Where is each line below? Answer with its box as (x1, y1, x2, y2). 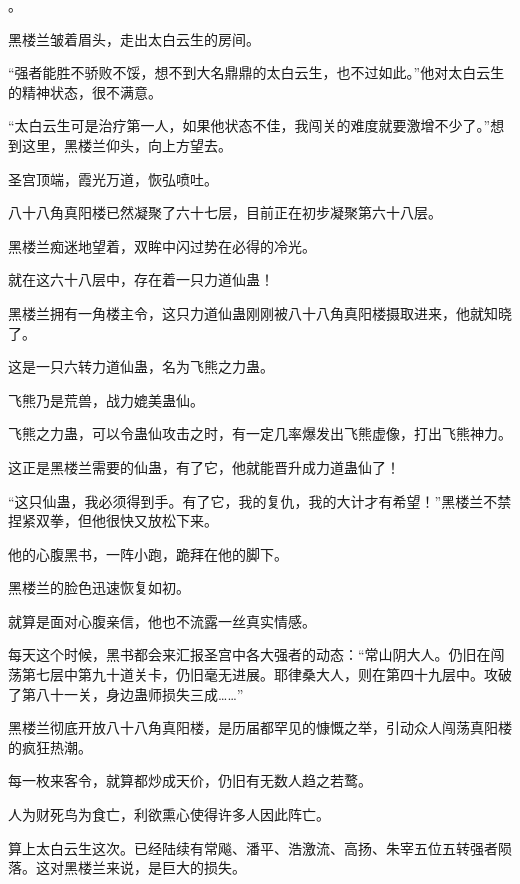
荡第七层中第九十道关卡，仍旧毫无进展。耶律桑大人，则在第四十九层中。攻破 (8, 664, 512, 685)
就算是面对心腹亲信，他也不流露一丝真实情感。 (8, 610, 316, 631)
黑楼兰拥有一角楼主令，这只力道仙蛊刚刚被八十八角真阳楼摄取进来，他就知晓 (8, 302, 512, 323)
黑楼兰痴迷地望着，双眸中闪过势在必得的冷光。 (8, 235, 316, 256)
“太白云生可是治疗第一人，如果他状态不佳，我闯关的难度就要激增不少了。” (8, 115, 491, 136)
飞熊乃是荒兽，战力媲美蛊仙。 (8, 389, 204, 410)
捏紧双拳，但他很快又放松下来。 (8, 510, 218, 531)
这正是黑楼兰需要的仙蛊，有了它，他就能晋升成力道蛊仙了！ (8, 456, 400, 477)
